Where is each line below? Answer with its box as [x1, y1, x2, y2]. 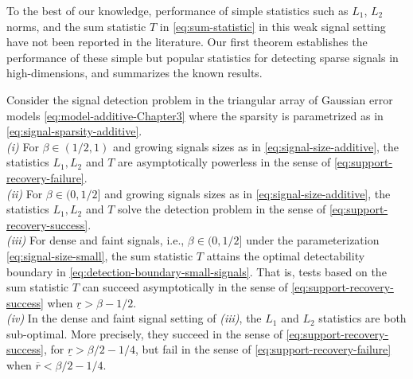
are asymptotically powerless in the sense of [118, 154, 331, 170]
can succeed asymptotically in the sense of [82, 279, 288, 295]
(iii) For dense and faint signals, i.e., [6, 232, 185, 248]
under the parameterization [246, 232, 380, 248]
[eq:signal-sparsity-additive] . [6, 123, 142, 139]
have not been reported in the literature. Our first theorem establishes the [6, 33, 368, 50]
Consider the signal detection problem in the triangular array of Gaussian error [6, 91, 393, 107]
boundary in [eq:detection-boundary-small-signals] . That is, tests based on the [6, 263, 387, 279]
